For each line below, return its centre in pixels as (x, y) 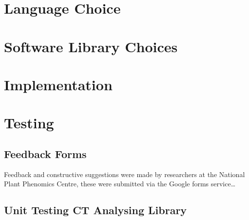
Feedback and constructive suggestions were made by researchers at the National (124, 174)
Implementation (58, 84)
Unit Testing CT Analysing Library (96, 210)
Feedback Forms (45, 153)
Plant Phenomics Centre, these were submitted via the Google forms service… (120, 184)
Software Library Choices (91, 46)
